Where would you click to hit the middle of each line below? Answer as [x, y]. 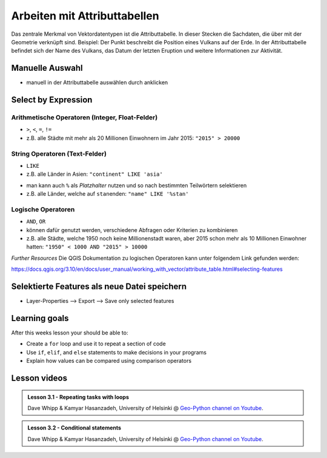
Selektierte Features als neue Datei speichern [99, 287]
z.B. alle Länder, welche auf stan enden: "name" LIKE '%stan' [107, 194]
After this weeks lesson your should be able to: [70, 333]
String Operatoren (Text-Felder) [59, 153]
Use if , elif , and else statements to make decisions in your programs [117, 352]
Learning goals [40, 318]
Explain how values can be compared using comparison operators [109, 361]
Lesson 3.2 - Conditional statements [74, 428]
